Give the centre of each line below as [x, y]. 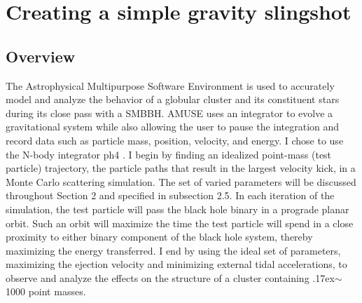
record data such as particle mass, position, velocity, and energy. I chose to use [175, 140]
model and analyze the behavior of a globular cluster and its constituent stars [173, 99]
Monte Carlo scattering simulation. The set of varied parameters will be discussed [181, 181]
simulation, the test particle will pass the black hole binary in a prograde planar [177, 209]
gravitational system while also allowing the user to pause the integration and [173, 127]
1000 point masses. [46, 291]
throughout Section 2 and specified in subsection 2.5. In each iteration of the [170, 195]
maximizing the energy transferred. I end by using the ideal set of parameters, [173, 250]
